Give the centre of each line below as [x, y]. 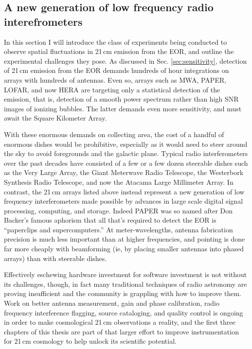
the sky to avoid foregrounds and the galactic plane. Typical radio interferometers [126, 153]
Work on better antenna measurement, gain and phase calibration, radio [112, 303]
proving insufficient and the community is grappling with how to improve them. [123, 293]
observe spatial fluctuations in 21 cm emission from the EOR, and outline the [119, 51]
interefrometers [43, 21]
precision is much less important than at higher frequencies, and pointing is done [125, 239]
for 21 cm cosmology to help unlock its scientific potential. [90, 341]
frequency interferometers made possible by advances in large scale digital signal [124, 201]
